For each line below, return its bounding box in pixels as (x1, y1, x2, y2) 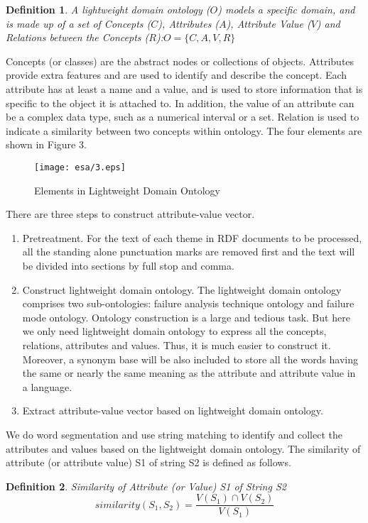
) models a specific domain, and (217, 2, 355, 16)
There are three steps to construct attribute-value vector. (6, 207, 255, 221)
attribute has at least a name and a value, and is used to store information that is (6, 81, 363, 96)
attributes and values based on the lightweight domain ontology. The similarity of (6, 441, 361, 456)
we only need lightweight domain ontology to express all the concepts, (22, 324, 327, 338)
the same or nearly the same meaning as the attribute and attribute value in (22, 365, 356, 380)
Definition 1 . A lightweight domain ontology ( (6, 2, 210, 16)
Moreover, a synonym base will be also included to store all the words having (22, 351, 359, 366)
